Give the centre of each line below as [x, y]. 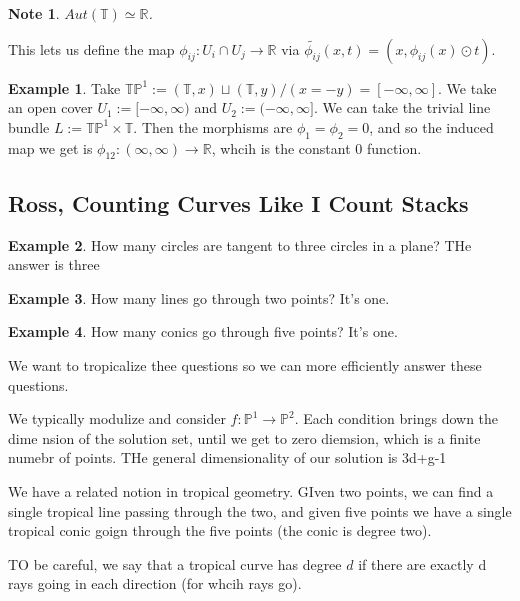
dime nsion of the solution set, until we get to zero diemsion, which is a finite [244, 437]
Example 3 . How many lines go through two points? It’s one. [199, 297]
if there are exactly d [422, 563]
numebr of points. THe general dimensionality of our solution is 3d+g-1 [227, 457]
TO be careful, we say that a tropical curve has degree [175, 563]
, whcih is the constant [281, 147]
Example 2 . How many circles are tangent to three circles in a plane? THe [240, 244]
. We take [467, 87]
